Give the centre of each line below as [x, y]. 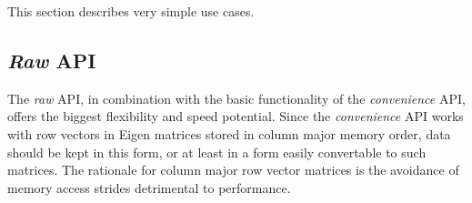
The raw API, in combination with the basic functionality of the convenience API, [236, 98]
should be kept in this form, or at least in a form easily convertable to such [217, 152]
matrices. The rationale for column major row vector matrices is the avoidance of [233, 170]
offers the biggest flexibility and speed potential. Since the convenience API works [236, 116]
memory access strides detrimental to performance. [149, 187]
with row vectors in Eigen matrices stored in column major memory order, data [229, 133]
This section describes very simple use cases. [131, 11]
